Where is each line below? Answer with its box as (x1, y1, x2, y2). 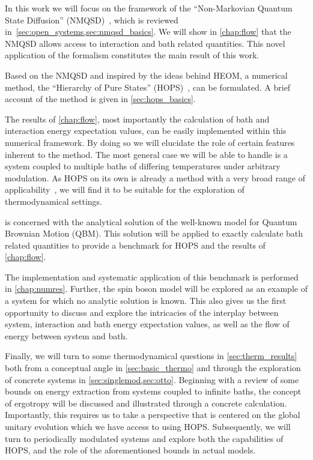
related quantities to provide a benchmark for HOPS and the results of (5, 238, 266, 251)
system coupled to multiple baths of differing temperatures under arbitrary (5, 160, 281, 172)
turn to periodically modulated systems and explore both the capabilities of (5, 432, 284, 444)
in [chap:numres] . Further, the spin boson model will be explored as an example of (5, 282, 308, 295)
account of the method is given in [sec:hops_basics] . (5, 92, 196, 105)
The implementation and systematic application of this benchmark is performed (5, 270, 299, 283)
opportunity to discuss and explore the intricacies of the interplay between (5, 306, 279, 318)
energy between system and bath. (5, 329, 128, 342)
